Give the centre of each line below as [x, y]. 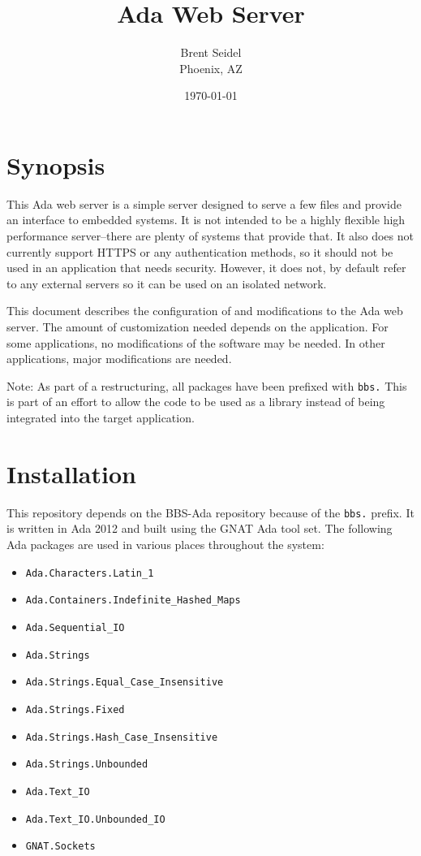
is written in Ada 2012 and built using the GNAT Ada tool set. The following [200, 528]
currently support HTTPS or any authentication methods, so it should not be [200, 251]
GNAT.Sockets [60, 847]
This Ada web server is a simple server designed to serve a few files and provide [204, 203]
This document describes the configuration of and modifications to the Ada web [205, 311]
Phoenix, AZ [211, 68]
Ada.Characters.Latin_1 [90, 573]
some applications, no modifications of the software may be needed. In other [196, 342]
